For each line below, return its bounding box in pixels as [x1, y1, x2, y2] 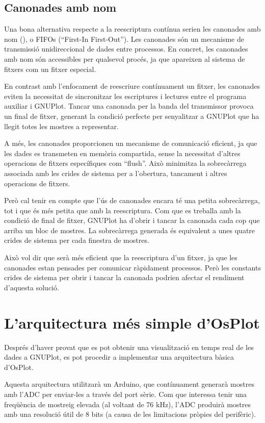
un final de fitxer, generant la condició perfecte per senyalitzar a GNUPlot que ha [4, 110, 259, 121]
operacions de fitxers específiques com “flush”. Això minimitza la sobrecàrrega [4, 158, 247, 168]
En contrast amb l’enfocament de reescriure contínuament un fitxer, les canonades [4, 81, 260, 91]
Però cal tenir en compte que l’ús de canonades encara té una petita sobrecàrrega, [4, 195, 260, 206]
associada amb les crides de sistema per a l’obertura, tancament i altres [4, 167, 227, 178]
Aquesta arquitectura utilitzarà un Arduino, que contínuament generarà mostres [4, 379, 254, 389]
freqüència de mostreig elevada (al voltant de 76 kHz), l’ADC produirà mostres [4, 399, 251, 409]
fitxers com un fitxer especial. [4, 63, 96, 74]
